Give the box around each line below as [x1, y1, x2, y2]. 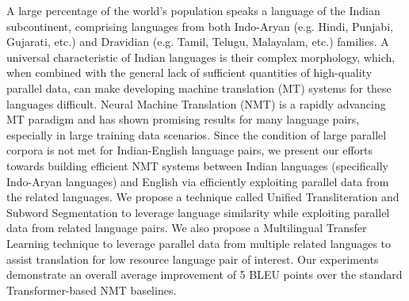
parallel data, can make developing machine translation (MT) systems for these [6, 79, 392, 96]
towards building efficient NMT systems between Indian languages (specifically [6, 157, 388, 173]
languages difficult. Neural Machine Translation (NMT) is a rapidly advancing [6, 95, 386, 112]
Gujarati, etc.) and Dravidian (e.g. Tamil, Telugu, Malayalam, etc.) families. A [6, 33, 389, 50]
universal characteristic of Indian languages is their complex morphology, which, [6, 48, 396, 65]
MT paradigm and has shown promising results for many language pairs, [6, 111, 360, 128]
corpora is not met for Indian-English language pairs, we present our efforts [6, 142, 373, 158]
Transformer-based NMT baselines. [6, 281, 177, 298]
